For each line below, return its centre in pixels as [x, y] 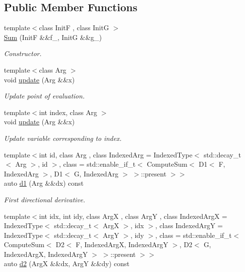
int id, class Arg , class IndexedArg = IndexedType [116, 154]
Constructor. [23, 53]
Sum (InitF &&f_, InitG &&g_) [53, 37]
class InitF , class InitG [74, 28]
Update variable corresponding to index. [63, 138]
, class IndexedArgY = [189, 225]
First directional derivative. [45, 199]
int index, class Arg [68, 112]
